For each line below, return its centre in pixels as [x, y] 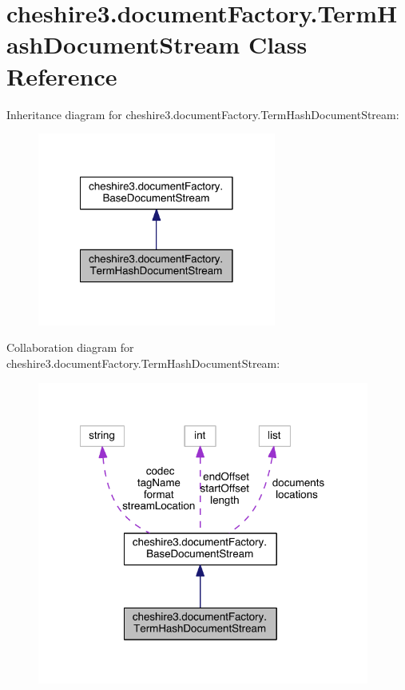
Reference [62, 76]
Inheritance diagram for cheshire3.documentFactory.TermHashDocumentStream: [203, 114]
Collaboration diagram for [70, 347]
